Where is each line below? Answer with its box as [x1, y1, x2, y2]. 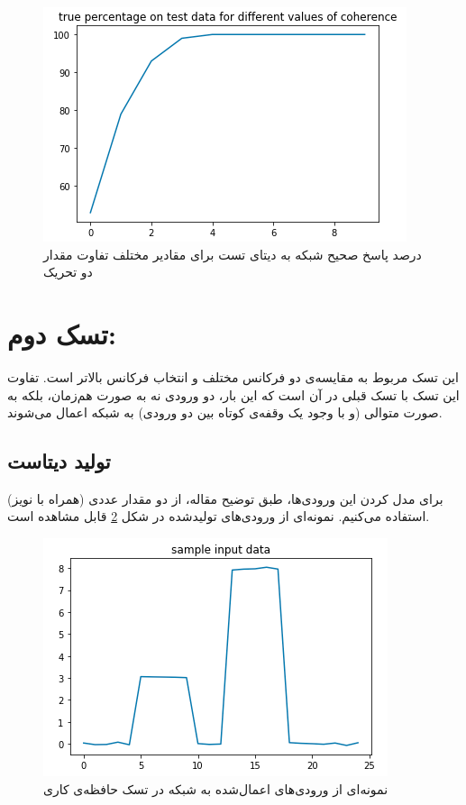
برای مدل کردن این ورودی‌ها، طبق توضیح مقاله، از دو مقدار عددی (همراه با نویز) [7, 489, 443, 508]
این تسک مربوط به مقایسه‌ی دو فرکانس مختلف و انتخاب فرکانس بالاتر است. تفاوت [7, 367, 459, 386]
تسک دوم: [7, 315, 116, 352]
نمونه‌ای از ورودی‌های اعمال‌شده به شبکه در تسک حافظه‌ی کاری [43, 779, 388, 798]
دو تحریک [43, 262, 93, 281]
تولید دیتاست [7, 447, 111, 475]
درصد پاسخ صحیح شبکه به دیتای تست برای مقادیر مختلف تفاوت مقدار [43, 244, 422, 263]
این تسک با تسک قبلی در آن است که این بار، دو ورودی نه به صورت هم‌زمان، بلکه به [7, 385, 460, 404]
